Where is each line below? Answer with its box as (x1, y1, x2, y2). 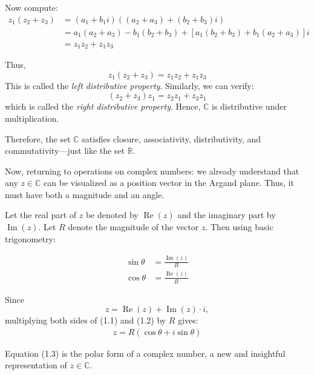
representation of (5, 359, 67, 371)
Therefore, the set (5, 132, 71, 145)
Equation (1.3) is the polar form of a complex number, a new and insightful (5, 347, 286, 359)
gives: (178, 314, 198, 327)
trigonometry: (5, 232, 56, 245)
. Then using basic (205, 221, 273, 233)
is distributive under (211, 100, 287, 113)
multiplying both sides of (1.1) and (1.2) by (5, 314, 166, 327)
